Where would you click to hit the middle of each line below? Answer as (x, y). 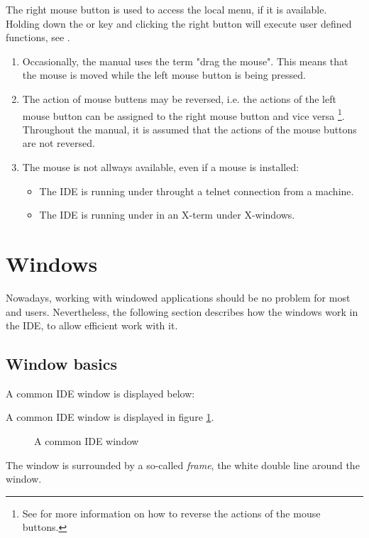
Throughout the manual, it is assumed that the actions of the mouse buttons (189, 129)
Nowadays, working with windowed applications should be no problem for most (178, 297)
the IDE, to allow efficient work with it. (92, 325)
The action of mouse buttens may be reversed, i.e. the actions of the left (179, 98)
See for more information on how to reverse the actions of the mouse (171, 513)
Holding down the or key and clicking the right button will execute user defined (179, 23)
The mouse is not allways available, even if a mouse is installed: (161, 167)
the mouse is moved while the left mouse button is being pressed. (164, 75)
